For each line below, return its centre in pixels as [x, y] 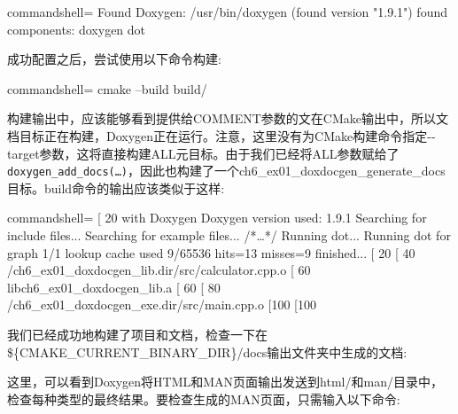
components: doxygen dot [77, 29]
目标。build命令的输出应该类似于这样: [116, 187]
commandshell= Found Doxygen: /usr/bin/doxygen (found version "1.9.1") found [227, 12]
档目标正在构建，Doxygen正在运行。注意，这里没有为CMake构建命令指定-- [221, 135]
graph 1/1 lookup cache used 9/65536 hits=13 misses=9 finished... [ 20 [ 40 [211, 252]
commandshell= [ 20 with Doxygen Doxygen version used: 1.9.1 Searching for [217, 218]
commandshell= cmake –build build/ [107, 88]
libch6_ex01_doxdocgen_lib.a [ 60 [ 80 [114, 287]
